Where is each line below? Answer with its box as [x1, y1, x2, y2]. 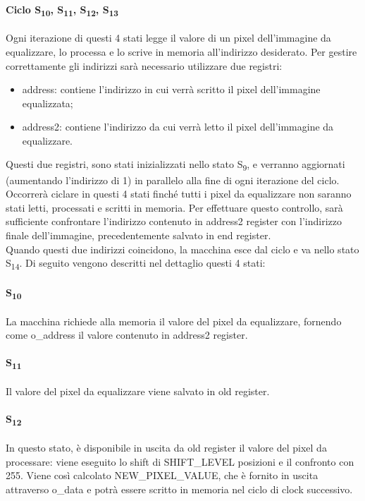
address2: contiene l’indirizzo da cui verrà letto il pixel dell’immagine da [22, 119, 334, 134]
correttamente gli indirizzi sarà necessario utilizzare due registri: [6, 58, 283, 73]
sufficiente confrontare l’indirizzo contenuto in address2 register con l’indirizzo [6, 214, 342, 229]
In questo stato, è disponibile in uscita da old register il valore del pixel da [6, 440, 327, 455]
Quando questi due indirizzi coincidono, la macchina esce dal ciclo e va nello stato [6, 241, 359, 256]
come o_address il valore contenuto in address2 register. [6, 327, 248, 342]
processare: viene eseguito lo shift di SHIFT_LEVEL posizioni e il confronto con [6, 454, 354, 469]
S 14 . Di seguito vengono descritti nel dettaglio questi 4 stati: [6, 255, 266, 272]
